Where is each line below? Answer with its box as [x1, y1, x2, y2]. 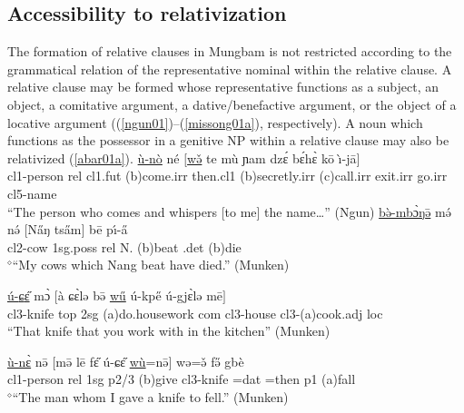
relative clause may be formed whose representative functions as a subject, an [7, 77, 439, 96]
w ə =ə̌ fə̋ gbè [176, 351, 244, 370]
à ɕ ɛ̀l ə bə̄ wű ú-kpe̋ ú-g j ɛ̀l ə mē [57, 285, 223, 304]
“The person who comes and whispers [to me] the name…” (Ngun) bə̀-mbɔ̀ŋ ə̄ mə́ [7, 202, 451, 221]
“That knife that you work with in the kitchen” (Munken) [7, 321, 331, 340]
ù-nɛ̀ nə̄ [7, 351, 48, 370]
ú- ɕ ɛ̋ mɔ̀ [7, 285, 51, 304]
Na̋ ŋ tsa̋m [27, 220, 82, 239]
